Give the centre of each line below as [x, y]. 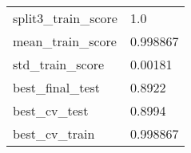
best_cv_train [54, 133]
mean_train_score [65, 41]
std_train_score [59, 64]
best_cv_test [51, 110]
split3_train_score [65, 18]
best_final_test [57, 87]
